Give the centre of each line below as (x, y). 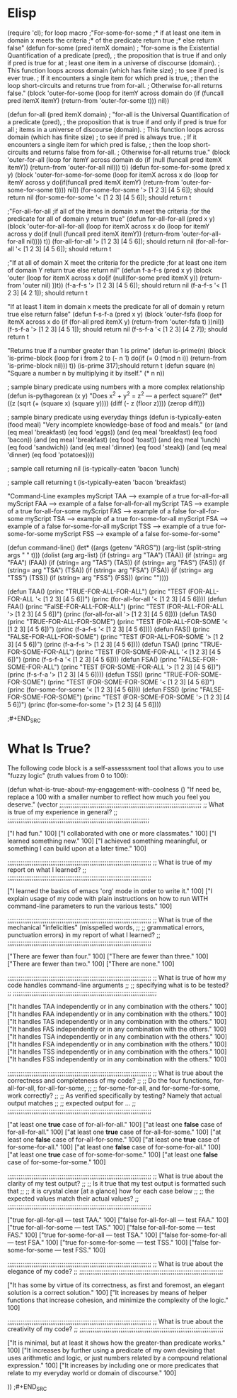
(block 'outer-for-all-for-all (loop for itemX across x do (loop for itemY (109, 226)
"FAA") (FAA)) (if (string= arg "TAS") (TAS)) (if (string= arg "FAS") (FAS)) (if (116, 562)
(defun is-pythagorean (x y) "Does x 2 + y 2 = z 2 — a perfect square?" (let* (115, 395)
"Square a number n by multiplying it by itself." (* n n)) (86, 373)
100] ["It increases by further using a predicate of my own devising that (111, 1350)
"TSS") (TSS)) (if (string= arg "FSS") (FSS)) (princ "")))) (88, 577)
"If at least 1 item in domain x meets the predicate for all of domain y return (116, 306)
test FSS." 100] (84, 1250)
